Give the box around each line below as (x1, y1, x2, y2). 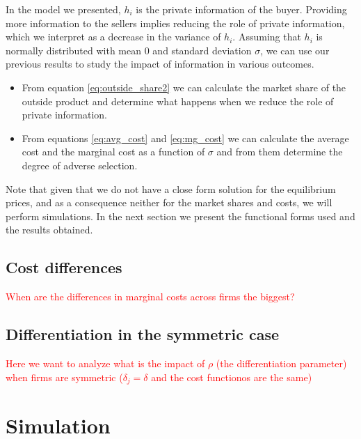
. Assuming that (232, 29, 301, 44)
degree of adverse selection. (22, 157, 138, 172)
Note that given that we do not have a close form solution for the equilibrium (6, 181, 336, 196)
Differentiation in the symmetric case (6, 323, 280, 345)
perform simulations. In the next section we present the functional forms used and (6, 208, 355, 223)
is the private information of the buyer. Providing (136, 2, 347, 16)
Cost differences (6, 256, 122, 278)
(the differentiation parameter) (216, 355, 347, 370)
